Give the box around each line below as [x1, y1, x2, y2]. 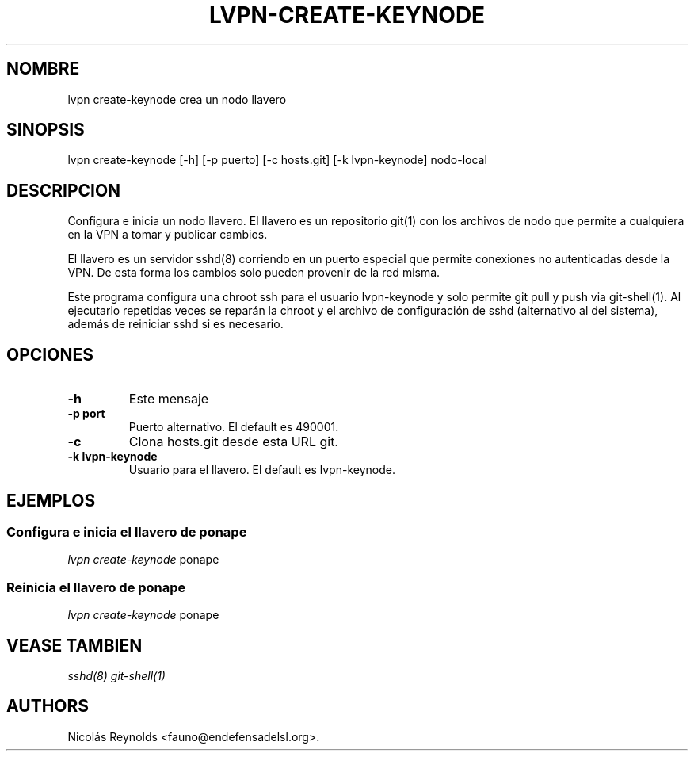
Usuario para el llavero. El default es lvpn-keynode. [128, 463, 395, 477]
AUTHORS [6, 696, 90, 717]
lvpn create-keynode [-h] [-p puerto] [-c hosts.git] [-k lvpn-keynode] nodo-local [67, 153, 487, 167]
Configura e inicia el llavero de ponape [6, 523, 247, 540]
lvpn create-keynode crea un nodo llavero [67, 92, 287, 106]
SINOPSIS [6, 120, 85, 140]
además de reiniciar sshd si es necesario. [67, 317, 284, 331]
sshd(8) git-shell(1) [67, 668, 166, 682]
